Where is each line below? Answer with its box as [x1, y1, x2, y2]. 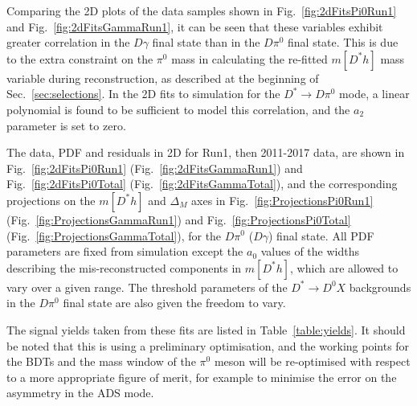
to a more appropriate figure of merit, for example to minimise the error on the [6, 368, 397, 385]
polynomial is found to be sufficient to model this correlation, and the [6, 100, 350, 117]
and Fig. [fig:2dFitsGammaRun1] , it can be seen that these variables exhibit [6, 18, 383, 35]
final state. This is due [288, 34, 399, 51]
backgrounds [349, 278, 411, 295]
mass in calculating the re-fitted [171, 50, 328, 67]
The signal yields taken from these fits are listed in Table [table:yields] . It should [6, 321, 406, 338]
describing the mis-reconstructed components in [6, 259, 242, 276]
